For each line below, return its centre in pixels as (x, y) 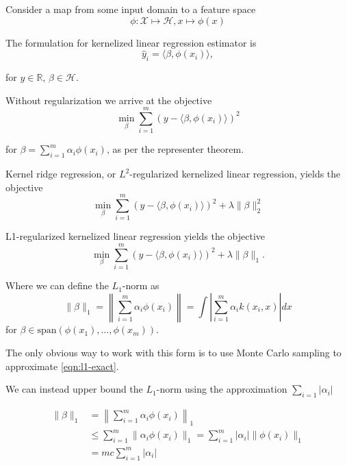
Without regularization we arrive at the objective (109, 100)
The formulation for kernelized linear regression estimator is (131, 42)
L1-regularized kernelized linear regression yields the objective (136, 236)
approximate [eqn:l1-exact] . (62, 366)
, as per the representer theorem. (175, 149)
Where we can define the (57, 285)
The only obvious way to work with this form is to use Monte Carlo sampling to (173, 353)
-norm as (141, 285)
